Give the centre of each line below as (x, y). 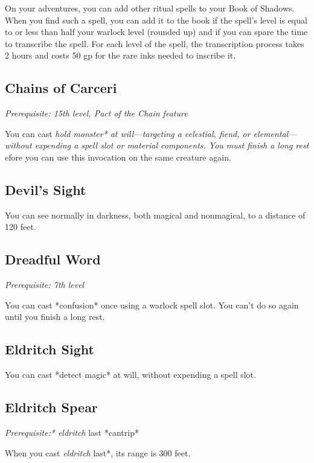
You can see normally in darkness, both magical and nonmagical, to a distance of (155, 215)
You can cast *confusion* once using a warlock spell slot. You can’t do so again (152, 305)
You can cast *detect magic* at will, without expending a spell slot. (130, 375)
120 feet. (21, 227)
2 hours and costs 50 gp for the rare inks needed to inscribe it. (120, 55)
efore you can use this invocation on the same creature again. (118, 157)
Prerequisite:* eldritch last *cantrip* (72, 432)
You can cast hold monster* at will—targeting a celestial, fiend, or (128, 133)
